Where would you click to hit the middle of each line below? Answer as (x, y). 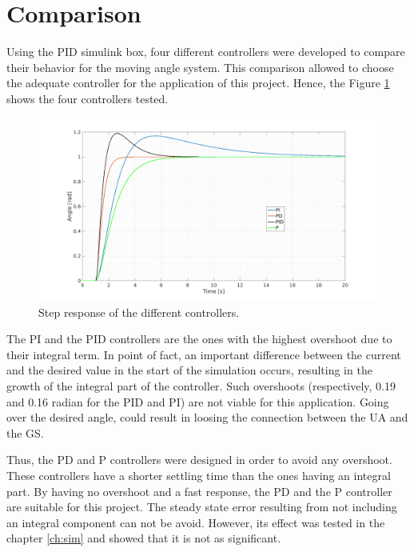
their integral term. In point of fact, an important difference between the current (204, 354)
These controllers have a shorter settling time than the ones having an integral (199, 475)
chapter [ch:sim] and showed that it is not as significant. (144, 538)
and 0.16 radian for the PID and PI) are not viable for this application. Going (198, 401)
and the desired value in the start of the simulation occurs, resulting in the (189, 370)
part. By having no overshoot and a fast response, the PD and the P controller (199, 491)
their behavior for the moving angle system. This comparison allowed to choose (200, 67)
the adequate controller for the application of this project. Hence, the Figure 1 (198, 83)
